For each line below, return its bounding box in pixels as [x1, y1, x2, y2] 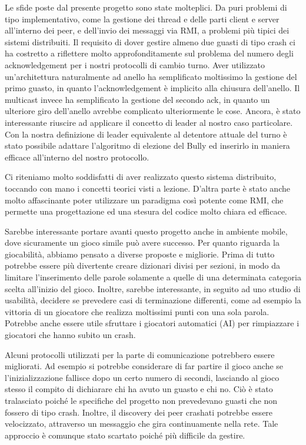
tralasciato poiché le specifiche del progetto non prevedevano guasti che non [5, 394, 278, 406]
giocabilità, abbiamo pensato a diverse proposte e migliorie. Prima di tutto [5, 247, 275, 260]
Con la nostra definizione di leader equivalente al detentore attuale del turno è [5, 128, 287, 140]
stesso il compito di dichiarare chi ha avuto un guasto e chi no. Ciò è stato [5, 383, 273, 395]
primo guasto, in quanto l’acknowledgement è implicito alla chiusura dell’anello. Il [5, 82, 300, 94]
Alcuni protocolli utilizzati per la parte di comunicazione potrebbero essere [5, 348, 275, 360]
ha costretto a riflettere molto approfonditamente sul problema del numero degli [5, 47, 294, 59]
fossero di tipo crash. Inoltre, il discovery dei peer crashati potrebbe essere [5, 406, 273, 418]
